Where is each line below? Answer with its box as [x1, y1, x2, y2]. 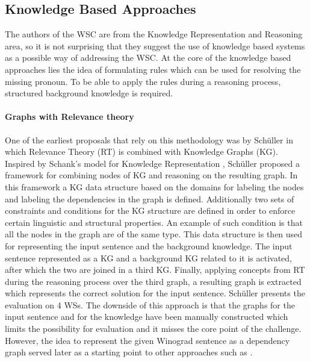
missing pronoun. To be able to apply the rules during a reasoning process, [5, 75, 281, 87]
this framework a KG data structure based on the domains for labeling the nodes [5, 180, 304, 193]
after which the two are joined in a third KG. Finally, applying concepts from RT [5, 263, 305, 276]
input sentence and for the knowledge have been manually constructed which [5, 310, 288, 323]
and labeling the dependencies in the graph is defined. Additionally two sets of [5, 192, 294, 205]
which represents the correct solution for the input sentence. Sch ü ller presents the [5, 287, 305, 299]
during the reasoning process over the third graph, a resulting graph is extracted [5, 275, 302, 287]
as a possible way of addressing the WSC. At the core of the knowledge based [5, 51, 291, 64]
